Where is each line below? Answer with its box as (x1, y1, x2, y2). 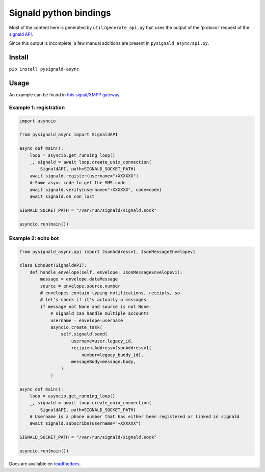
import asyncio (19, 118, 56, 124)
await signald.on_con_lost (29, 194, 95, 199)
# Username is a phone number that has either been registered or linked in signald (29, 414, 240, 419)
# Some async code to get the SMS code (29, 180, 126, 186)
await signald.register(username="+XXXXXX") (29, 173, 139, 179)
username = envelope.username (50, 317, 123, 323)
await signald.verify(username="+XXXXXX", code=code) (29, 187, 162, 193)
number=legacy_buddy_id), (81, 352, 144, 358)
